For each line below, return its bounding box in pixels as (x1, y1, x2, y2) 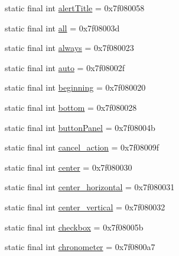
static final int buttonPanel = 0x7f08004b (5, 121, 155, 133)
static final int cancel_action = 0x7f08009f (5, 141, 160, 153)
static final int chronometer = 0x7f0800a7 (5, 241, 155, 253)
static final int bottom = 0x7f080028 (5, 101, 137, 113)
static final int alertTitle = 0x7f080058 (5, 2, 145, 14)
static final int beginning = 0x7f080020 (5, 81, 146, 94)
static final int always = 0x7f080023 (5, 41, 134, 54)
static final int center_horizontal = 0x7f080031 (5, 181, 175, 193)
